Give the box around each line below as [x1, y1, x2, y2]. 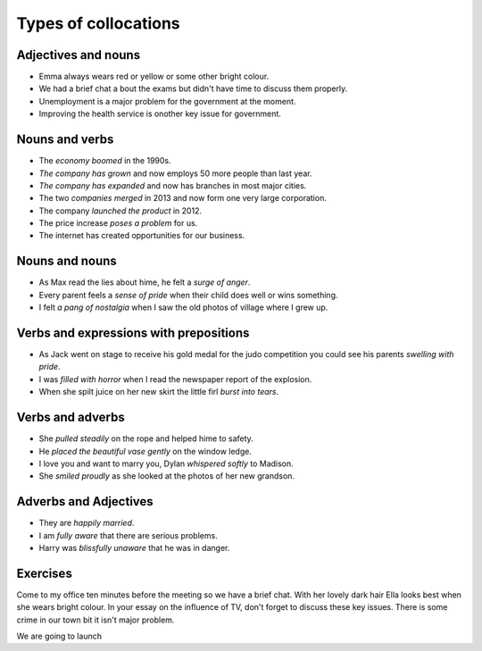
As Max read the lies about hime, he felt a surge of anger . [38, 277, 251, 288]
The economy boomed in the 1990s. [38, 155, 171, 166]
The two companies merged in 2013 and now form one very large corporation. [38, 193, 328, 204]
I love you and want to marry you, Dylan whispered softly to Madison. [38, 458, 294, 469]
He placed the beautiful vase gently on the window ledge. [38, 446, 252, 456]
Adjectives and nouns [16, 47, 141, 63]
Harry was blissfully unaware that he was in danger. [38, 543, 230, 554]
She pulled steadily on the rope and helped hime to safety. [38, 433, 253, 444]
